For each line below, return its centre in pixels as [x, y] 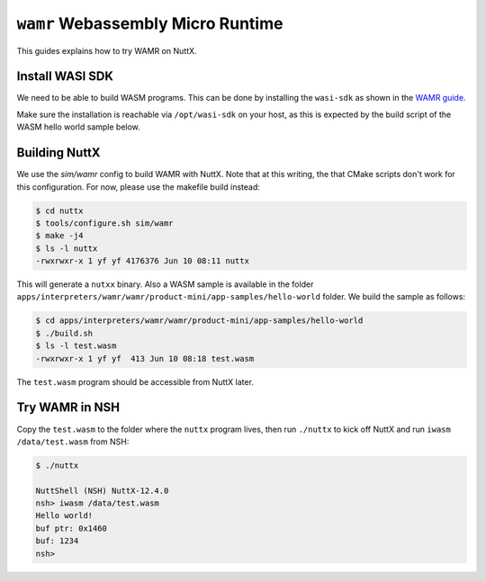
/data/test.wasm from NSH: [73, 442]
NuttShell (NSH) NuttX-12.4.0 [102, 491]
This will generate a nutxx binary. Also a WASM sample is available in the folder [165, 284]
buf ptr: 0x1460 [72, 528]
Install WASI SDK [65, 76]
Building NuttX [58, 153]
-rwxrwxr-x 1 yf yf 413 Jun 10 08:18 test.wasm [145, 358]
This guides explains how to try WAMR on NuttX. [107, 50]
